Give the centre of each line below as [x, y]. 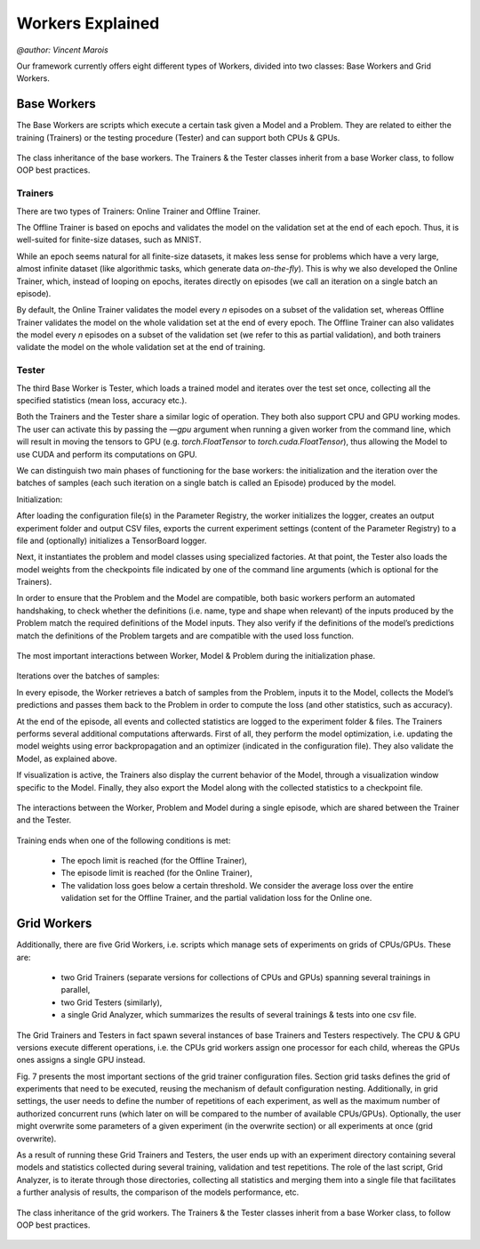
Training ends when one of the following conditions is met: [124, 840]
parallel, [76, 990]
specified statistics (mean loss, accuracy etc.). [102, 400]
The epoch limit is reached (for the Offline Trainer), [154, 861]
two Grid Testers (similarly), [112, 1002]
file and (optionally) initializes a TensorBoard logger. [112, 540]
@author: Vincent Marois [62, 50]
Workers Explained [88, 23]
